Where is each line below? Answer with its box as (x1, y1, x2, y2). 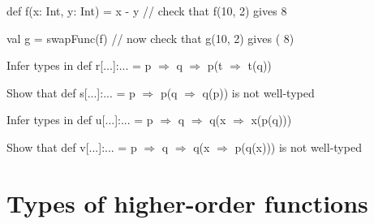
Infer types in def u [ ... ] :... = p (6, 111, 153, 128)
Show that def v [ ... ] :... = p (6, 138, 137, 155)
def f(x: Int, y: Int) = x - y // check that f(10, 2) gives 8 (6, 2, 287, 19)
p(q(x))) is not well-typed (234, 138, 362, 155)
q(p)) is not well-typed (202, 84, 315, 101)
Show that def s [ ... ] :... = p (6, 84, 135, 101)
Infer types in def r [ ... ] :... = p (6, 57, 152, 74)
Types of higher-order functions (6, 186, 368, 219)
